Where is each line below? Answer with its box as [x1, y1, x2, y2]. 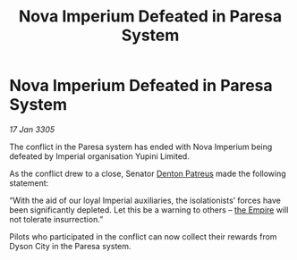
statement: [9, 177, 49, 189]
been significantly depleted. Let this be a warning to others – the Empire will [9, 204, 289, 215]
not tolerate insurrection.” [9, 214, 104, 224]
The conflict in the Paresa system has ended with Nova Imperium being [9, 141, 273, 152]
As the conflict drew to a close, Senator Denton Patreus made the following [9, 168, 286, 179]
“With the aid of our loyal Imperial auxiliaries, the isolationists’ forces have [9, 195, 282, 205]
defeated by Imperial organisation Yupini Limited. [9, 150, 190, 162]
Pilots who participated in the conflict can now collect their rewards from [9, 231, 277, 242]
